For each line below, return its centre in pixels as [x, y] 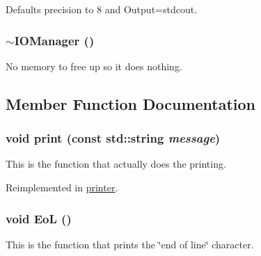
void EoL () [39, 218]
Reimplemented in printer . [62, 187]
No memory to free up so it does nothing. [94, 66]
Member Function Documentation [131, 103]
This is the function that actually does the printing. [116, 164]
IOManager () [54, 40]
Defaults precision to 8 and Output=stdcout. [102, 9]
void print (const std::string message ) [113, 138]
